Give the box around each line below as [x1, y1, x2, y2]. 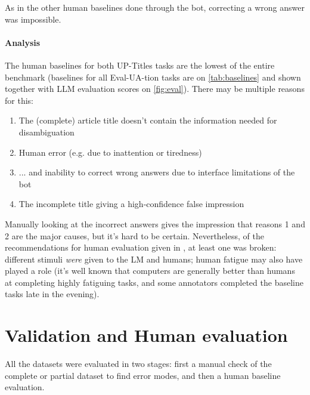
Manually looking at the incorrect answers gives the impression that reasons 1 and [5, 217, 305, 230]
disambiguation [18, 125, 75, 138]
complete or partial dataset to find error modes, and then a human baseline [5, 369, 281, 381]
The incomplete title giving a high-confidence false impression [18, 197, 244, 210]
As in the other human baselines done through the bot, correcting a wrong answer [5, 1, 305, 13]
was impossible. [5, 13, 61, 25]
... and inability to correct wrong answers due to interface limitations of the [18, 166, 295, 178]
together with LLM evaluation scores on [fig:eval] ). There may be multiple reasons [5, 82, 305, 95]
